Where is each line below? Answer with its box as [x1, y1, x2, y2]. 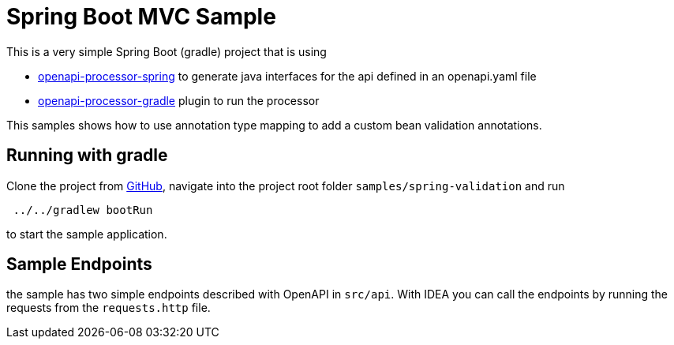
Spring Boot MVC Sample [6, 3, 276, 30]
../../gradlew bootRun [13, 203, 153, 216]
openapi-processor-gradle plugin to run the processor [38, 93, 320, 107]
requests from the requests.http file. [6, 301, 211, 315]
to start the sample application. [6, 227, 167, 241]
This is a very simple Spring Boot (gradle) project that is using [6, 44, 327, 58]
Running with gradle [6, 145, 168, 166]
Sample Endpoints [6, 254, 152, 275]
